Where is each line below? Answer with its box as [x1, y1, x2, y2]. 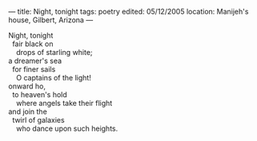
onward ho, [8, 81, 46, 91]
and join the [8, 107, 48, 116]
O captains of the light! [15, 73, 92, 82]
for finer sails [11, 65, 56, 74]
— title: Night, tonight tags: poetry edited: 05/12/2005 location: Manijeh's [8, 7, 249, 16]
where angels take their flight [15, 99, 113, 108]
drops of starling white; [15, 48, 94, 57]
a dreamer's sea [8, 56, 62, 65]
